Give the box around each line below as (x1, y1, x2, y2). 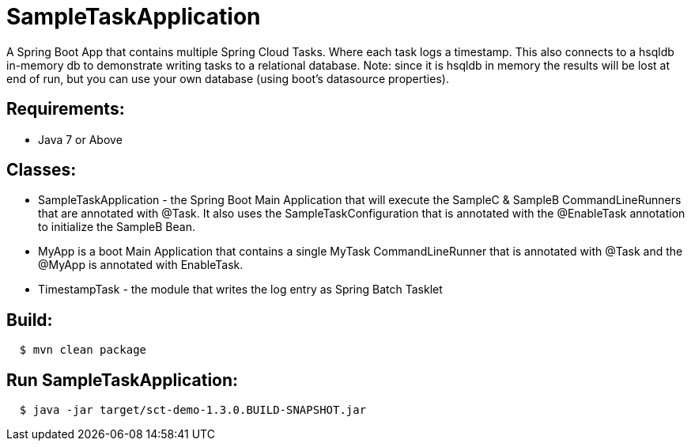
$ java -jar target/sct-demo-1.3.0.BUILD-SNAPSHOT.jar (19, 403, 367, 417)
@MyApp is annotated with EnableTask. (38, 258, 244, 272)
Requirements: (6, 99, 125, 119)
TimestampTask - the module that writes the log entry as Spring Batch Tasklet (38, 282, 443, 297)
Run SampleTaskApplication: (6, 369, 239, 390)
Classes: (6, 160, 77, 180)
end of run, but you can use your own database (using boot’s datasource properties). (6, 71, 449, 85)
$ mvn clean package (19, 343, 147, 357)
